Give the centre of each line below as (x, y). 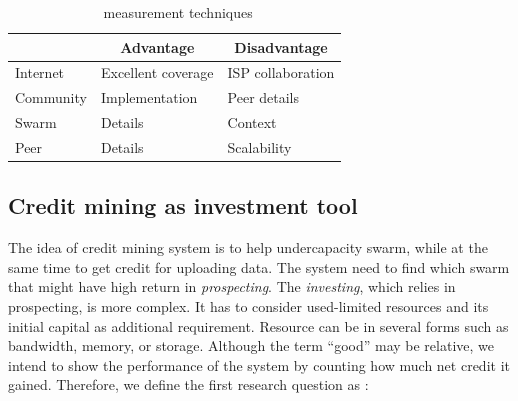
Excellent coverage (157, 72)
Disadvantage (281, 46)
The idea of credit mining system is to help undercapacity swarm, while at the (248, 247)
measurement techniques (178, 12)
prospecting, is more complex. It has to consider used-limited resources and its (248, 306)
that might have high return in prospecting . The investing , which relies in (232, 286)
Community (51, 97)
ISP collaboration (281, 72)
